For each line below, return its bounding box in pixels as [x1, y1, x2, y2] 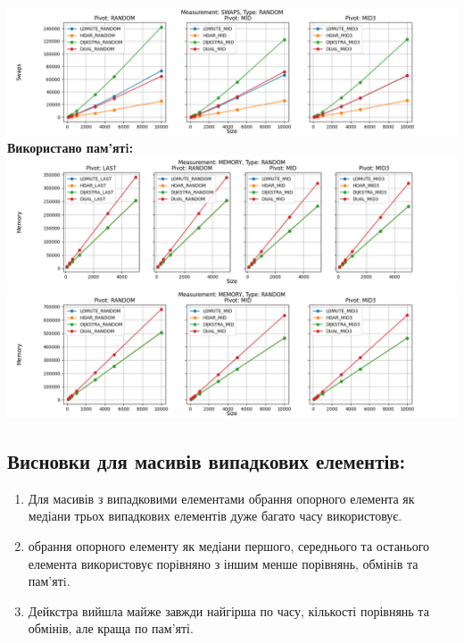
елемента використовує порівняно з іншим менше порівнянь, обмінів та [28, 554, 418, 572]
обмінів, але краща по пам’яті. [28, 619, 194, 638]
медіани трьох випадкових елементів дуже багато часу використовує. [28, 506, 402, 525]
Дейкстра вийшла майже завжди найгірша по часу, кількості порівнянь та [28, 601, 429, 620]
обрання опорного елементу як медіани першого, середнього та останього [28, 536, 430, 555]
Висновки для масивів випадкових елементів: [7, 447, 406, 474]
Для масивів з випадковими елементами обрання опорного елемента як [28, 489, 415, 507]
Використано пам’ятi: [7, 138, 134, 157]
